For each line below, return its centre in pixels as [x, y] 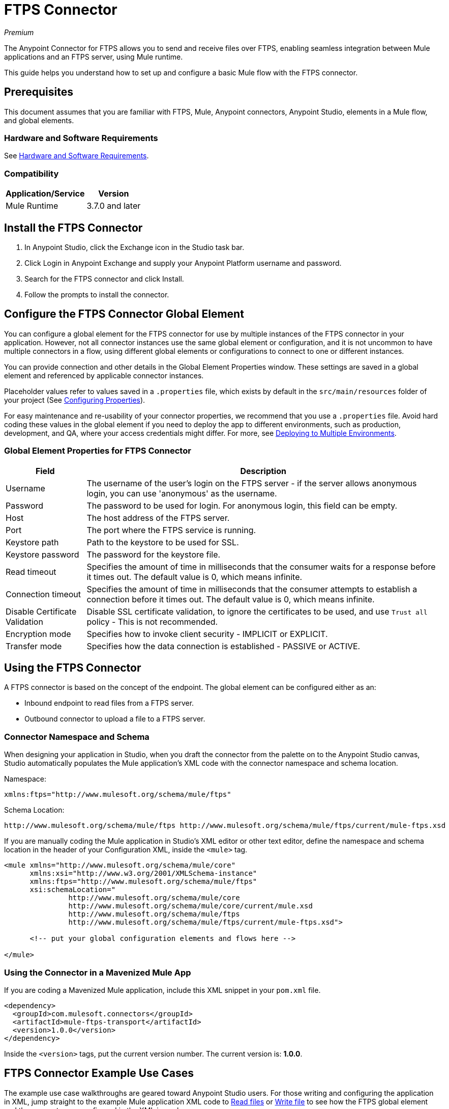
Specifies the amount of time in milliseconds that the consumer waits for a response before [261, 566]
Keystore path [32, 542]
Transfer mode [34, 646]
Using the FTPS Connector [73, 668]
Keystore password [42, 554]
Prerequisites [39, 92]
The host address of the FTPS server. [158, 518]
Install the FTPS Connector [73, 228]
